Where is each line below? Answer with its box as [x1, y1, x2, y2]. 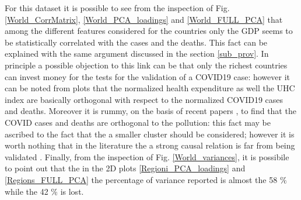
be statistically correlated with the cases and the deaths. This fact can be [5, 36, 268, 48]
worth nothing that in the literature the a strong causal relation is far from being [5, 139, 295, 151]
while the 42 [5, 185, 48, 197]
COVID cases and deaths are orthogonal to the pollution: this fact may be [5, 116, 271, 128]
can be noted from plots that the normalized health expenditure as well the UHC [5, 82, 295, 94]
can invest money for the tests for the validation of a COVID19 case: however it [5, 70, 290, 82]
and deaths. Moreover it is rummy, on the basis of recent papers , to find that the [5, 105, 296, 117]
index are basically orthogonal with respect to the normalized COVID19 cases [5, 93, 283, 105]
